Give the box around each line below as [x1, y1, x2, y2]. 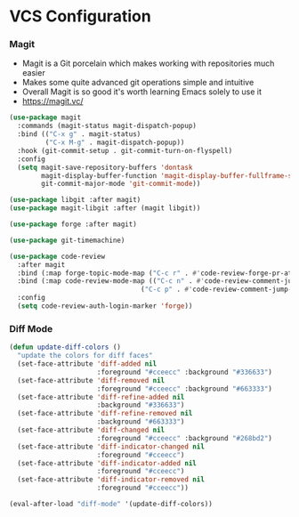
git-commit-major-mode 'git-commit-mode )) [41, 180, 201, 189]
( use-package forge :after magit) [9, 220, 138, 229]
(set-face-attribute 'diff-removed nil [17, 376, 166, 384]
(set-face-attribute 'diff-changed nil [17, 425, 166, 435]
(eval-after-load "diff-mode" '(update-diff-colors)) [9, 500, 214, 509]
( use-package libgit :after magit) [9, 196, 141, 205]
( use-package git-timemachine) [9, 236, 125, 245]
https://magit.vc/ [21, 96, 84, 107]
